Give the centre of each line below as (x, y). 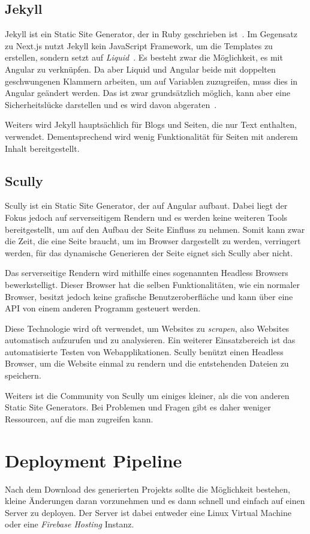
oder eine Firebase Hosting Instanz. (70, 524)
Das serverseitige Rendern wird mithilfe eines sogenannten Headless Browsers (147, 273)
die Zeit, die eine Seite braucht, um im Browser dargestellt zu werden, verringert (153, 241)
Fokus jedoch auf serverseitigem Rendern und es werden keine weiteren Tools (146, 217)
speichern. (23, 375)
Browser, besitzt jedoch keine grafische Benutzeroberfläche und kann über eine (149, 296)
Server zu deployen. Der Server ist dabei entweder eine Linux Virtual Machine (148, 512)
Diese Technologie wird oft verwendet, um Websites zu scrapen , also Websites (147, 328)
